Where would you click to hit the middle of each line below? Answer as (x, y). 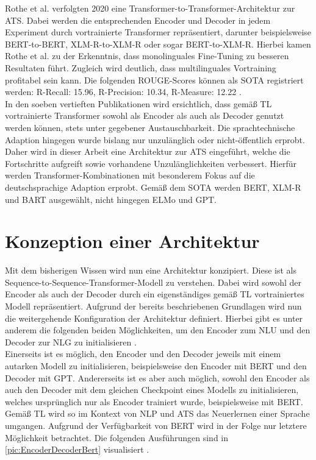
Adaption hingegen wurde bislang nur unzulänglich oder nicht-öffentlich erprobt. (155, 139)
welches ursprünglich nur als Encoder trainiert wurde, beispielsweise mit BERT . (154, 401)
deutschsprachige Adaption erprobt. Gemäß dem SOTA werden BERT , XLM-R (153, 187)
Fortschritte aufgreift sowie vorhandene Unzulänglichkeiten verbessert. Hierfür (151, 163)
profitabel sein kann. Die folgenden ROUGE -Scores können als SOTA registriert (154, 80)
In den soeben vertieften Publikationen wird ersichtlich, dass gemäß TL (138, 103)
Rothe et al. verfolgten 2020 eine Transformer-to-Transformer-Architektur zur (150, 8)
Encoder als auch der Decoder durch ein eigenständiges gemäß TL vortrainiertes (155, 294)
